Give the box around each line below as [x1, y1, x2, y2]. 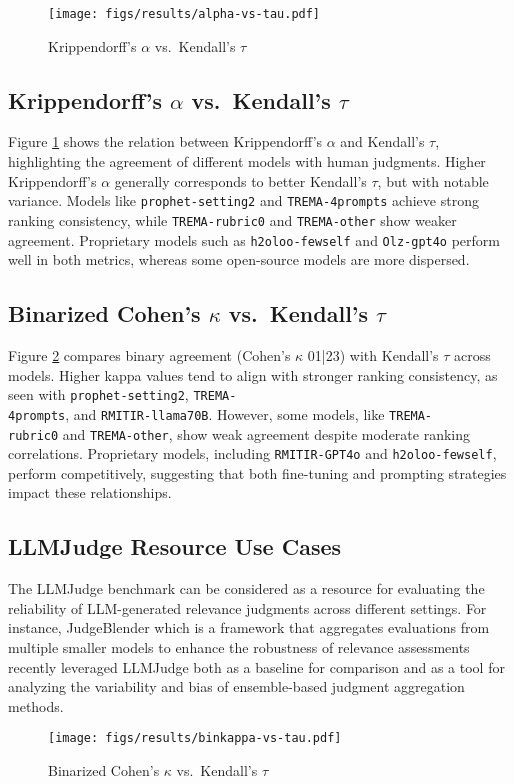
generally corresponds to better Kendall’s [114, 170, 367, 191]
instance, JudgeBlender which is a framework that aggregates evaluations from [8, 617, 490, 638]
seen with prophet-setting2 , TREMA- [8, 384, 237, 405]
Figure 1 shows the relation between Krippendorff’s [8, 131, 323, 152]
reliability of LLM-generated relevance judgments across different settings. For [8, 597, 487, 618]
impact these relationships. [8, 482, 172, 503]
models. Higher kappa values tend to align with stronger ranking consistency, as [8, 364, 498, 385]
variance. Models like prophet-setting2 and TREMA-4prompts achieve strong [8, 190, 479, 211]
